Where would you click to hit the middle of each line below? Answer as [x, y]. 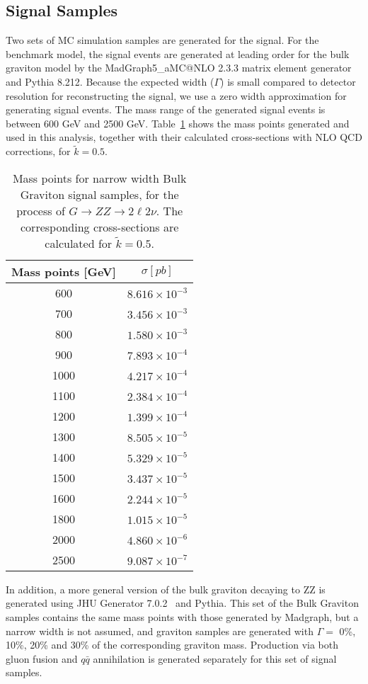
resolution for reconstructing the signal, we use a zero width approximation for [176, 95]
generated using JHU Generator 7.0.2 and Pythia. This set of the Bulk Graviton [182, 603]
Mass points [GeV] [64, 271]
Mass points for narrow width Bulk [99, 178]
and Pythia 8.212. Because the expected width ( [110, 81]
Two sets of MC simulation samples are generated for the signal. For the [162, 40]
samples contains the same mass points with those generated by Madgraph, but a [182, 616]
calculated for [79, 243]
